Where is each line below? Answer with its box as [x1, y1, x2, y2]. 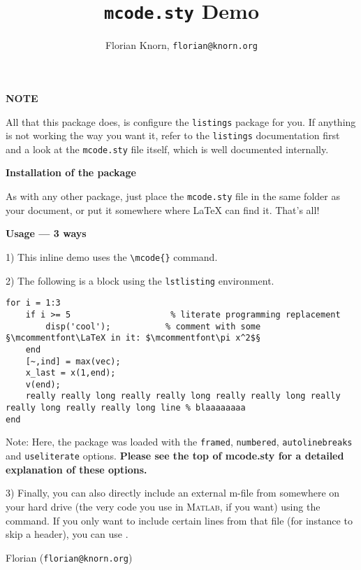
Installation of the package [6, 165, 136, 180]
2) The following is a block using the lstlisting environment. [6, 273, 274, 287]
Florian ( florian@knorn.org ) [6, 550, 133, 564]
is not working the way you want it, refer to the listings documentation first [6, 128, 340, 143]
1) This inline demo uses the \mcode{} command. [6, 249, 218, 264]
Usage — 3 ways [6, 226, 87, 241]
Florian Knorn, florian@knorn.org [105, 38, 258, 52]
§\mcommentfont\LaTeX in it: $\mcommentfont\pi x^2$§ [6, 333, 261, 343]
